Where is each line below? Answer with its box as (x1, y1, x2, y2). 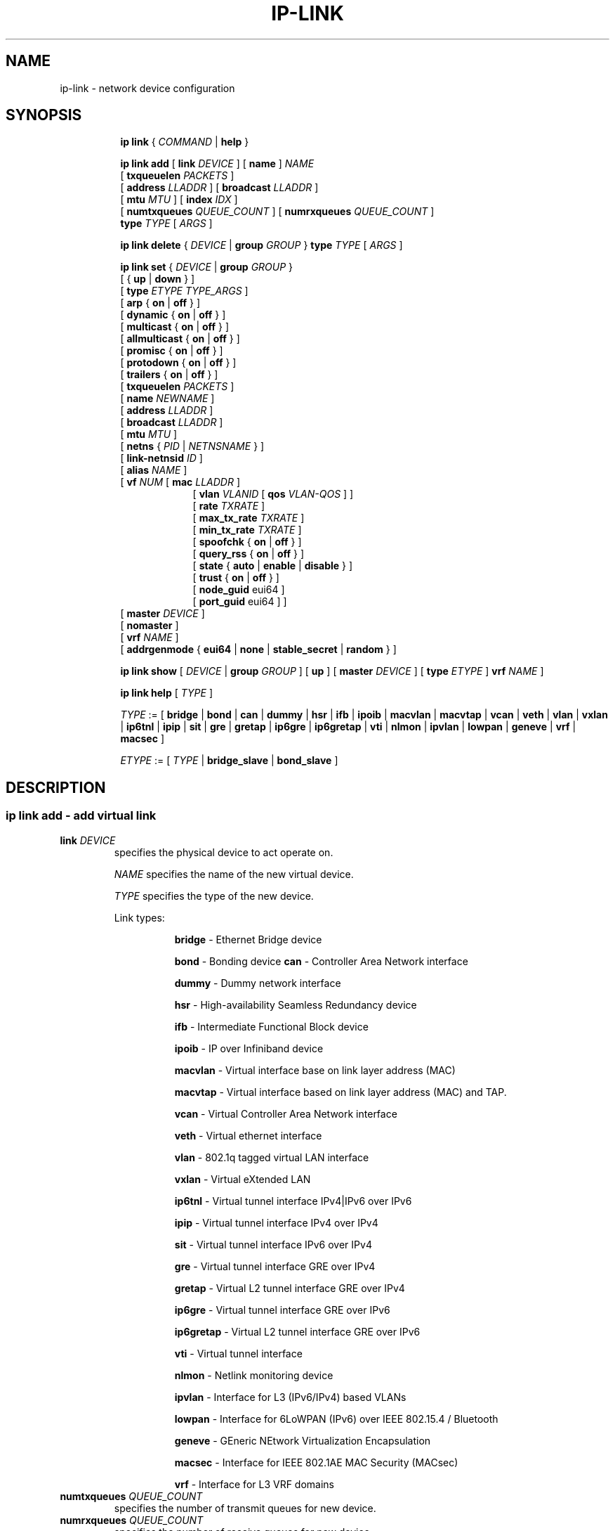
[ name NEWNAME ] (120, 392, 215, 405)
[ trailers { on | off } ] (120, 368, 218, 381)
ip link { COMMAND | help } (120, 136, 249, 148)
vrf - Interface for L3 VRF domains (174, 1478, 335, 1490)
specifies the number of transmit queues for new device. (114, 1501, 376, 1514)
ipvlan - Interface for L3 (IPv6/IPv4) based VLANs (174, 1390, 406, 1403)
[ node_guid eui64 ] (192, 583, 285, 596)
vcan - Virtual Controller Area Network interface (174, 1107, 397, 1120)
